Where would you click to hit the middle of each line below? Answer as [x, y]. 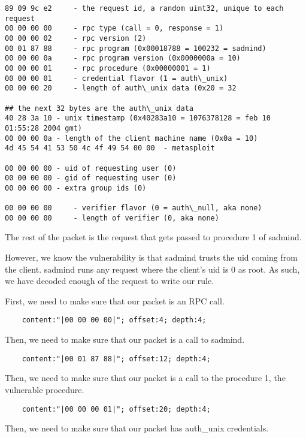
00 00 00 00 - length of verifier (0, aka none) [112, 218]
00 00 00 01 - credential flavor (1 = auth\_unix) [116, 78]
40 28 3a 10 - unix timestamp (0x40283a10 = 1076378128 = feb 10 [138, 118]
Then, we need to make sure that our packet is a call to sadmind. [125, 339]
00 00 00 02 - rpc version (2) [76, 38]
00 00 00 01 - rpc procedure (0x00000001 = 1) [108, 68]
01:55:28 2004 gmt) [43, 128]
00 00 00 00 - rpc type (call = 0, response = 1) [114, 28]
